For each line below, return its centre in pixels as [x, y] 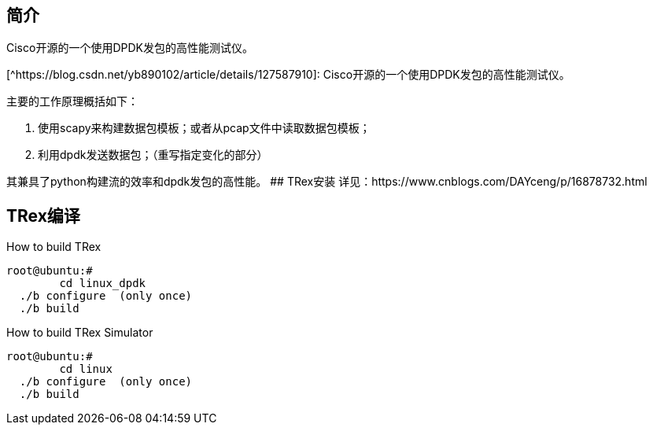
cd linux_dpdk [103, 284]
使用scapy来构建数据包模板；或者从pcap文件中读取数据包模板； [204, 128]
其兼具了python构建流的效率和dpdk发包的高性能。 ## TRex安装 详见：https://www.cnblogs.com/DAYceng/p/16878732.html [327, 182]
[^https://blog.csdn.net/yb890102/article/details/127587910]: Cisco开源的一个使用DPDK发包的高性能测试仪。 [288, 75]
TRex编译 [43, 215]
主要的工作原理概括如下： [72, 101]
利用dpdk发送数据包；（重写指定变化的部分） [153, 155]
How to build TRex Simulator [80, 333]
